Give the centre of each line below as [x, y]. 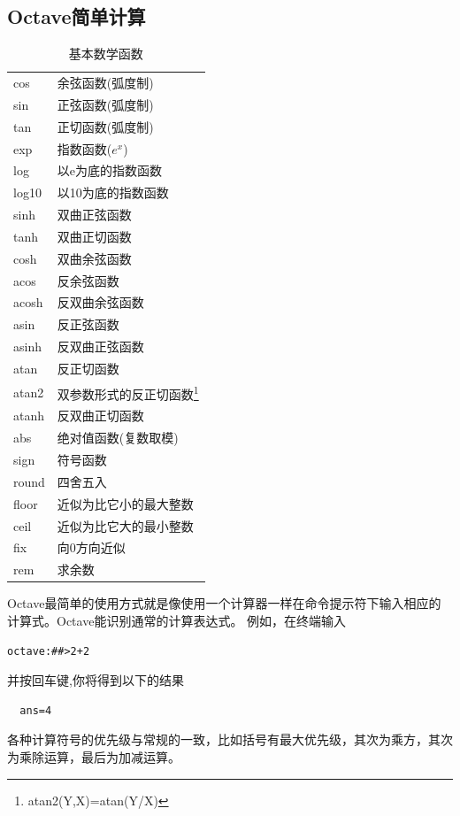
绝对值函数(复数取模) [118, 438]
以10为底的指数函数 [113, 192]
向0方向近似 [91, 547]
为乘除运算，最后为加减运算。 [94, 756]
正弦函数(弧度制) [105, 104]
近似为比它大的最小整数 [125, 525]
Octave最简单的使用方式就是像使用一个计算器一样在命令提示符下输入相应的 [224, 603]
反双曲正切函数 [100, 416]
